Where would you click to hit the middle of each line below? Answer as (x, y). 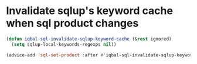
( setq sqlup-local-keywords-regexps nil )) (64, 44)
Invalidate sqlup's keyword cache (89, 11)
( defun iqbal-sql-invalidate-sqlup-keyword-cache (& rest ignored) (89, 39)
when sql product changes (72, 23)
